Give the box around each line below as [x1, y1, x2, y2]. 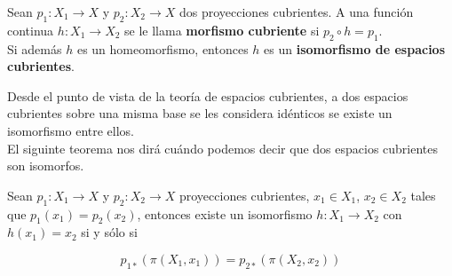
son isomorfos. [7, 156, 84, 175]
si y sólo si [81, 223, 138, 241]
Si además [7, 39, 62, 58]
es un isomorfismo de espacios [264, 39, 446, 58]
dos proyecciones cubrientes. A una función [178, 3, 414, 20]
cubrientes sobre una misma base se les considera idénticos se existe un [7, 104, 393, 122]
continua [7, 20, 54, 39]
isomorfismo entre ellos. [7, 121, 135, 139]
